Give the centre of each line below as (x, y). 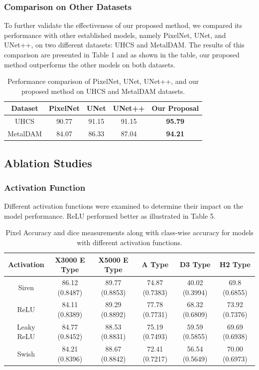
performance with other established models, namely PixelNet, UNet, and (115, 35)
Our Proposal (175, 108)
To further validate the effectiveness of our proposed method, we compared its (123, 25)
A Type (155, 264)
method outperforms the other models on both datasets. (90, 64)
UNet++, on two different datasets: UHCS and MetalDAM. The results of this (124, 45)
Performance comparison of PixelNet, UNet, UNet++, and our (103, 81)
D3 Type (195, 264)
